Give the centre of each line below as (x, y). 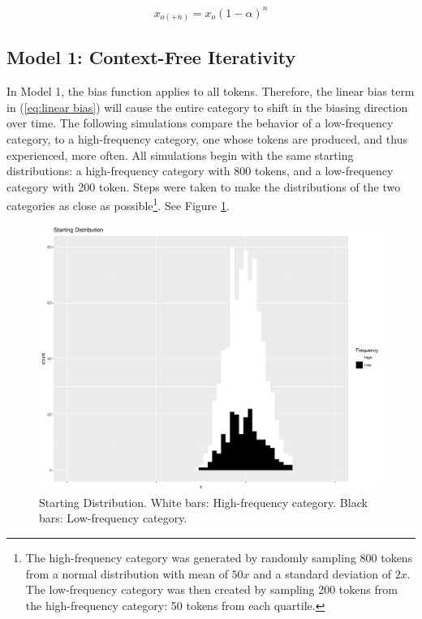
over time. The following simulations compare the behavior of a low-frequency (200, 123)
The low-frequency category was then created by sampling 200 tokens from (211, 589)
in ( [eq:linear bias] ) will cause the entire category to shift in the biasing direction (207, 107)
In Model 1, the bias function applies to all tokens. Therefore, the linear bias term (211, 91)
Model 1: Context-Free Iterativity (151, 57)
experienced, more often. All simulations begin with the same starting (180, 155)
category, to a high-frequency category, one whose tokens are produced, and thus (207, 139)
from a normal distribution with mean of (127, 573)
